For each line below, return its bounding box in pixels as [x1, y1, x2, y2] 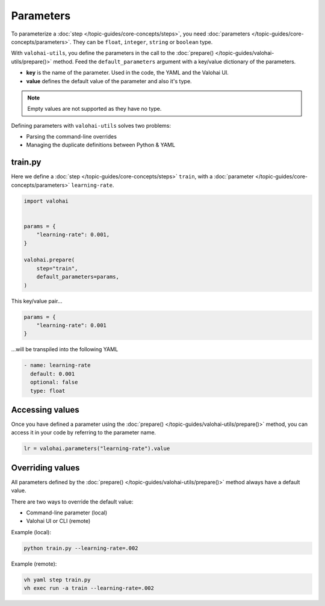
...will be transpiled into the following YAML [11, 346, 119, 353]
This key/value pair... [11, 297, 63, 304]
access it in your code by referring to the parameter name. [11, 429, 156, 436]
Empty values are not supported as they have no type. [27, 105, 162, 113]
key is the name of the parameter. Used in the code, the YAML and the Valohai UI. [26, 69, 229, 77]
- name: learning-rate [23, 362, 91, 369]
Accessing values [11, 404, 79, 415]
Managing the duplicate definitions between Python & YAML [26, 142, 176, 149]
